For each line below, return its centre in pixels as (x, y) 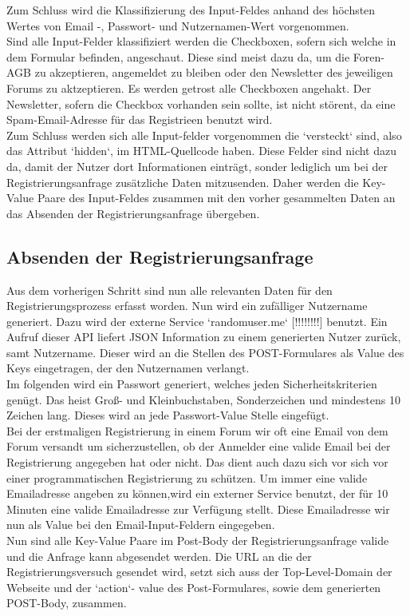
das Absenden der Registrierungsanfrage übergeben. (133, 213)
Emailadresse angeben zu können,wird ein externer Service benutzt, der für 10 (197, 493)
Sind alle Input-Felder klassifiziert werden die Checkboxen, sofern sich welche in (201, 41)
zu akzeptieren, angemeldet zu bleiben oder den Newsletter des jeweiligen (214, 72)
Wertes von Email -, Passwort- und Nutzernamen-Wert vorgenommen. (178, 25)
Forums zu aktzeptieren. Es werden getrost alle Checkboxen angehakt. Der (189, 87)
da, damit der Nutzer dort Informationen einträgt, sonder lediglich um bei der (197, 166)
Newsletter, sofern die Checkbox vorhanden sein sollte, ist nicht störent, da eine (201, 103)
